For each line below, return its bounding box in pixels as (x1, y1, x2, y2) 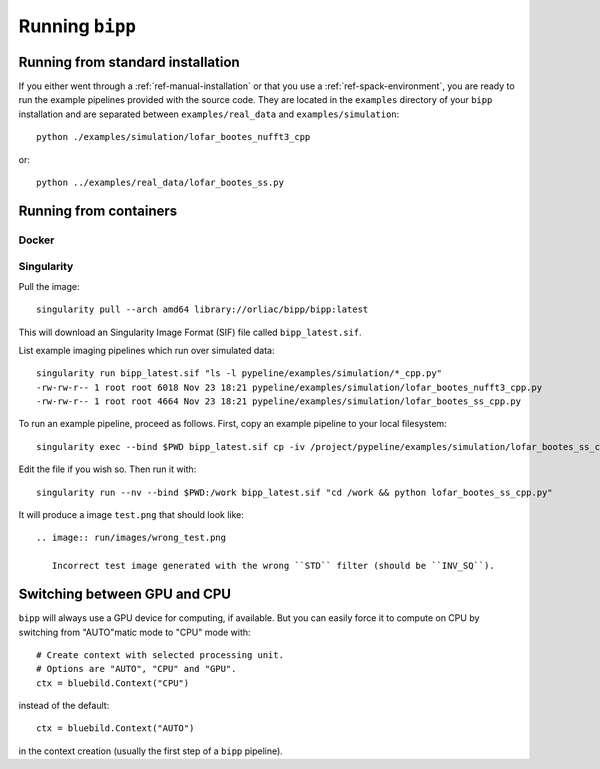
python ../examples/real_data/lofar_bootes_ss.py (36, 177, 285, 189)
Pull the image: (18, 280, 80, 292)
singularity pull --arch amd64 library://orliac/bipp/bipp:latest (36, 304, 369, 315)
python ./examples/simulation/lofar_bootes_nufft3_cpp (36, 131, 311, 143)
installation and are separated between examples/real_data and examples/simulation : (18, 108, 400, 120)
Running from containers (18, 202, 178, 219)
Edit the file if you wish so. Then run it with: (18, 463, 197, 475)
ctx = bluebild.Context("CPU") (36, 677, 190, 689)
